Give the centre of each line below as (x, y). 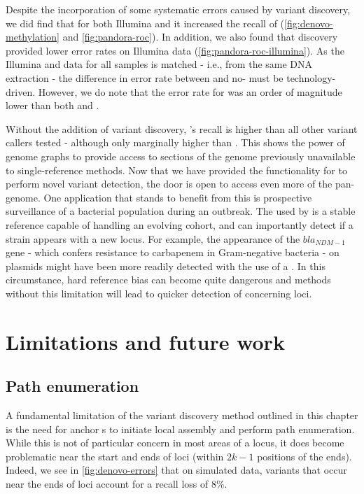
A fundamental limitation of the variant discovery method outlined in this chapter (182, 415)
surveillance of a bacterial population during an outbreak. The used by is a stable (181, 211)
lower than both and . (52, 105)
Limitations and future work (145, 341)
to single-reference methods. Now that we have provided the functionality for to (176, 170)
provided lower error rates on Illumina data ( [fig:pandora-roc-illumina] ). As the (175, 50)
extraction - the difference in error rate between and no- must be (145, 77)
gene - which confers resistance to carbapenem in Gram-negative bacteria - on (173, 252)
